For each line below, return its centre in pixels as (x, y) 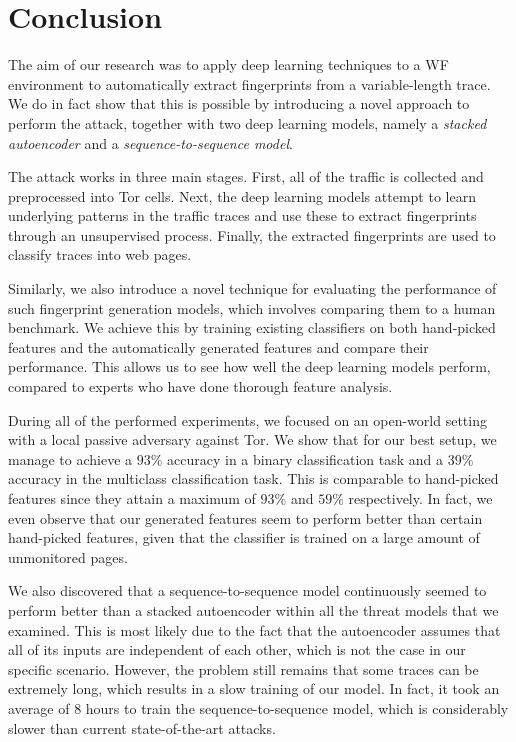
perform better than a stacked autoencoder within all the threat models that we (253, 609)
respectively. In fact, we (420, 498)
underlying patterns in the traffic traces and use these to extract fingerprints (242, 215)
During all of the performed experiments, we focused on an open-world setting (247, 419)
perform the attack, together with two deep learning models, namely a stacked (247, 122)
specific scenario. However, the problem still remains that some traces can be (243, 668)
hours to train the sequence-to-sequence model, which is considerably (297, 707)
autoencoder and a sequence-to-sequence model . (150, 142)
